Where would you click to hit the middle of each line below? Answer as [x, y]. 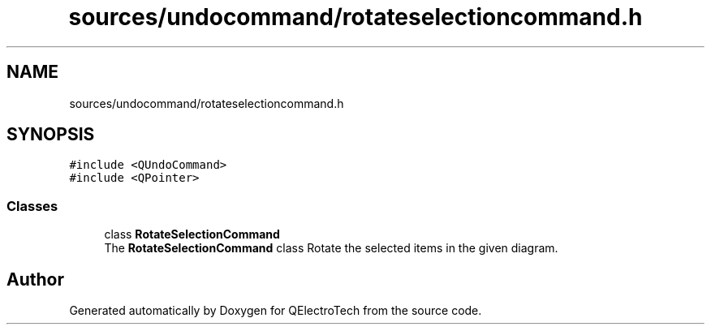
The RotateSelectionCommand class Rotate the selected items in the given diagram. [331, 248]
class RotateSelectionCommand [192, 234]
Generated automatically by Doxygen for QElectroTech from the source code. [276, 311]
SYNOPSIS [51, 135]
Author [35, 279]
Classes [32, 206]
